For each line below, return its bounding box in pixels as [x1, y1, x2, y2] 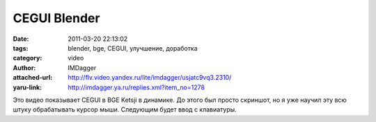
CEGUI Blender [13, 10, 100, 26]
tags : [13, 44, 29, 52]
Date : [13, 35, 29, 43]
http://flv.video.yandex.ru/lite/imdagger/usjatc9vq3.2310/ [68, 73, 232, 82]
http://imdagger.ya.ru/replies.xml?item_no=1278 [68, 83, 205, 91]
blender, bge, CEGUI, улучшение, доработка [68, 44, 198, 52]
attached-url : [13, 73, 53, 82]
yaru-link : [13, 83, 42, 91]
